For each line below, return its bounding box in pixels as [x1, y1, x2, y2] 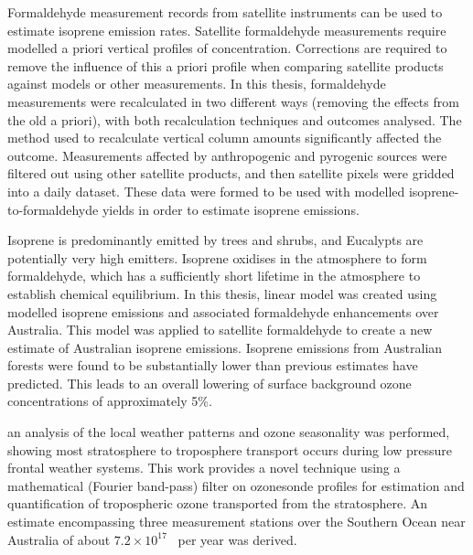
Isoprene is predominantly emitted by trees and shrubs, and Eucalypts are [7, 230, 424, 250]
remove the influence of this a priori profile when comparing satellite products [7, 56, 444, 75]
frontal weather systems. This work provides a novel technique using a [7, 458, 401, 477]
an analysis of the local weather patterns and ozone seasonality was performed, [7, 422, 450, 442]
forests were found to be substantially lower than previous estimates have [7, 356, 418, 375]
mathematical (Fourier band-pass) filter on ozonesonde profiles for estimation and [7, 475, 465, 495]
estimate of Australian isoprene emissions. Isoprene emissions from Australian [7, 337, 443, 357]
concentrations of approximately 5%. [7, 391, 212, 411]
